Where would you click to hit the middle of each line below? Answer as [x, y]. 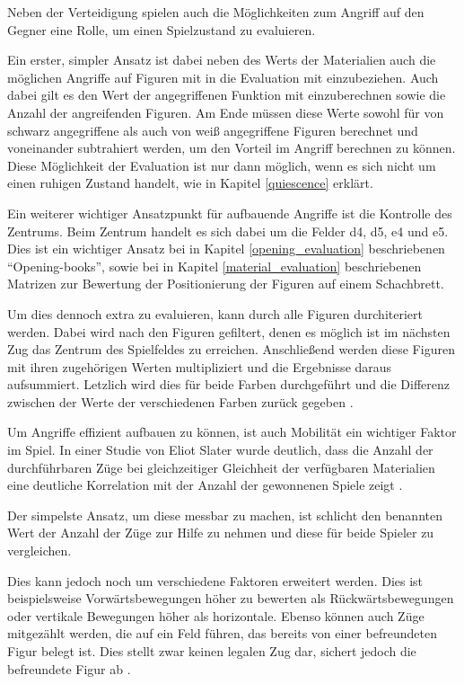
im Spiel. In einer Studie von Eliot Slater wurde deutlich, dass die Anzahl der [220, 450]
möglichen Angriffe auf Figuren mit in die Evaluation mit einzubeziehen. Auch [223, 77]
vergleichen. [39, 551]
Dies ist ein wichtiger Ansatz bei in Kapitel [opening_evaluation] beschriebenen [226, 249]
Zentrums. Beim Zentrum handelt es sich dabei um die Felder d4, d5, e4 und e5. [228, 231]
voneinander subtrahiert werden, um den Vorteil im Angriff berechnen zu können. [232, 148]
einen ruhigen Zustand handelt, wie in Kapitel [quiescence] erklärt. [190, 183]
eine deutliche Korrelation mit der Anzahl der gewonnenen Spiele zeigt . [205, 485]
